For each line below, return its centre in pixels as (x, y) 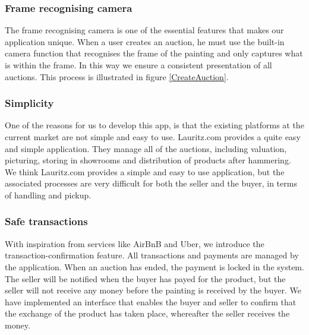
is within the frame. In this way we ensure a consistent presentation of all (138, 65)
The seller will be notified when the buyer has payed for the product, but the (145, 278)
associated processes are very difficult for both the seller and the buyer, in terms (151, 183)
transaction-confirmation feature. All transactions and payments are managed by (152, 255)
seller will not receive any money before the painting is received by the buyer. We (153, 290)
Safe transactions (46, 221)
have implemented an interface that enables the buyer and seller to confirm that (151, 301)
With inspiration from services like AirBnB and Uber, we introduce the (135, 243)
